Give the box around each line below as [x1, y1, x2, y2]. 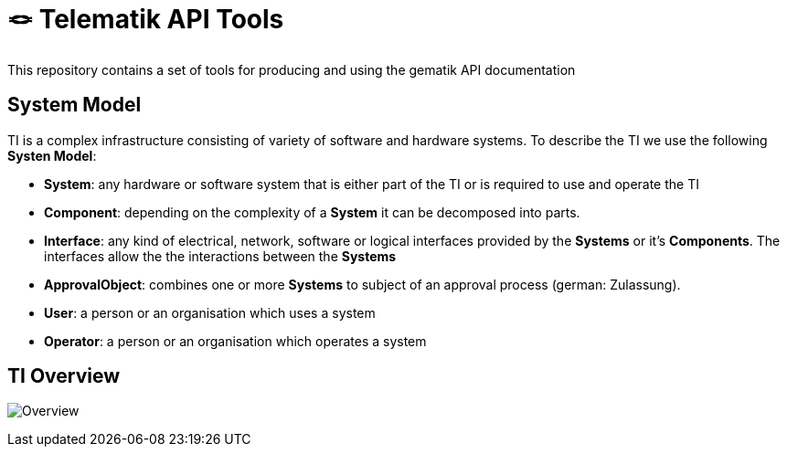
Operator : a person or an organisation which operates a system [44, 333, 427, 349]
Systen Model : [7, 147, 97, 164]
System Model [7, 93, 142, 117]
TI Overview [7, 364, 121, 388]
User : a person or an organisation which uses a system [44, 304, 376, 321]
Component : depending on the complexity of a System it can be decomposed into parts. [44, 204, 580, 220]
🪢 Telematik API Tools [7, 4, 284, 35]
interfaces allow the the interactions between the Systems [44, 248, 397, 264]
